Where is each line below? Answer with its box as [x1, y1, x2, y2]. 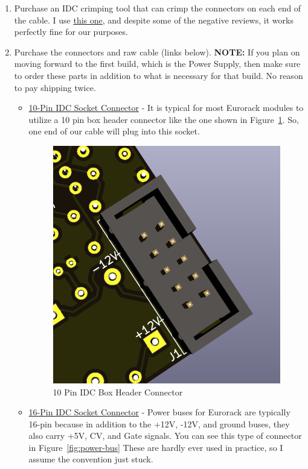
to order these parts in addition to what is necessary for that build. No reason [14, 69, 303, 81]
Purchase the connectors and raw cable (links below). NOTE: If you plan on [14, 45, 300, 58]
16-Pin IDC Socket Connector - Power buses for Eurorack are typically [28, 406, 290, 418]
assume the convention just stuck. [28, 453, 153, 465]
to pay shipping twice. [14, 81, 96, 93]
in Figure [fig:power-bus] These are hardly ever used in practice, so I [28, 441, 283, 453]
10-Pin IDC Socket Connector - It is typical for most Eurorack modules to [28, 101, 304, 114]
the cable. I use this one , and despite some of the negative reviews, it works [14, 13, 294, 26]
